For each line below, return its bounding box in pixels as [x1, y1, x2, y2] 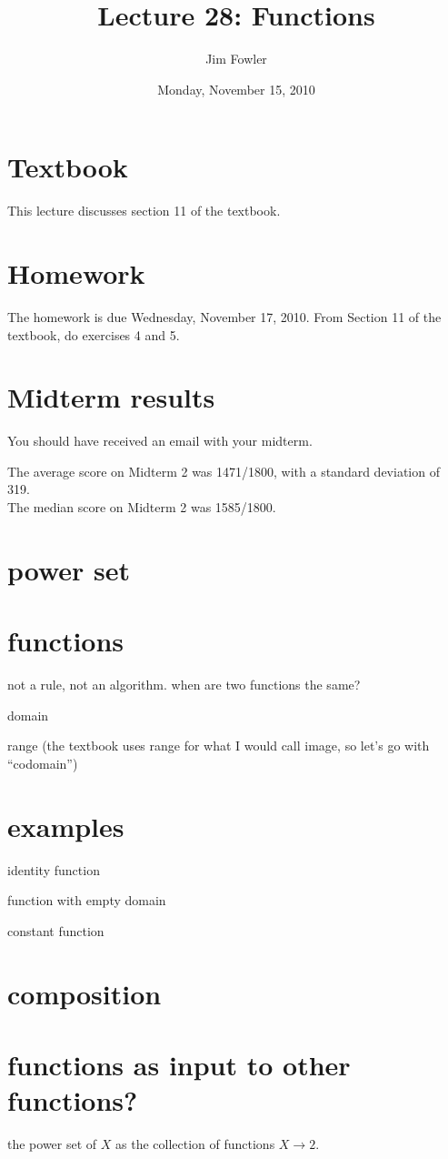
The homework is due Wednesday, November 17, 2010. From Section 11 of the [7, 307, 442, 326]
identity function [7, 860, 100, 879]
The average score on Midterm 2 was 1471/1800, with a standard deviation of [7, 461, 440, 480]
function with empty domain [7, 891, 166, 910]
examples [7, 807, 124, 844]
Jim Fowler [205, 49, 267, 68]
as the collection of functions [115, 1134, 275, 1154]
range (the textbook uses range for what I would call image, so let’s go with [7, 736, 430, 755]
